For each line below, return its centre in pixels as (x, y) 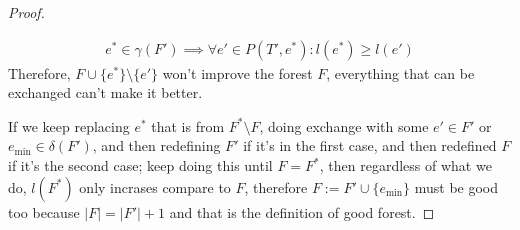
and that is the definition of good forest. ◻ (302, 211)
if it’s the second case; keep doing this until (140, 165)
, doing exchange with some (344, 125)
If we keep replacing (69, 125)
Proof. (26, 12)
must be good (456, 186)
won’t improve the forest (237, 72)
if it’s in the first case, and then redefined (370, 145)
